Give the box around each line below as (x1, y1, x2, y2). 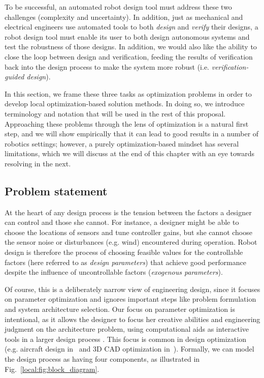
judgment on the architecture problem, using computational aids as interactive (5, 324, 249, 334)
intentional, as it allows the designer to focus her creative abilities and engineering (5, 313, 260, 324)
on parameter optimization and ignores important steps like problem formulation (5, 294, 256, 304)
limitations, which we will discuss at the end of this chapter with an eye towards (5, 148, 255, 159)
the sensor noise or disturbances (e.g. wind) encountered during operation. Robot (5, 237, 257, 247)
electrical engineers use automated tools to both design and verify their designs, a (5, 21, 258, 32)
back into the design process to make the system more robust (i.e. (5, 61, 210, 72)
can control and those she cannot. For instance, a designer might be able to (5, 217, 239, 227)
